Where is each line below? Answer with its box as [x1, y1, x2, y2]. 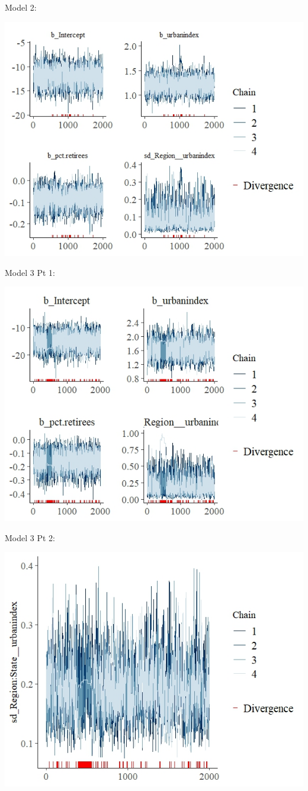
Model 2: [5, 1, 37, 13]
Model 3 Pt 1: [5, 266, 55, 278]
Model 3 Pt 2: [5, 531, 55, 544]
